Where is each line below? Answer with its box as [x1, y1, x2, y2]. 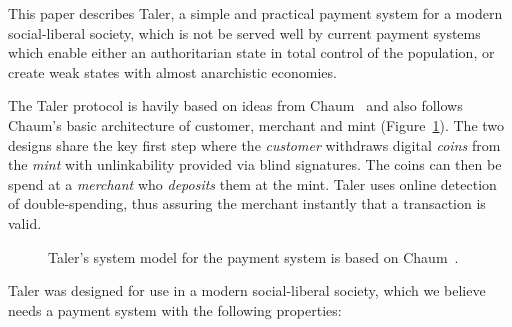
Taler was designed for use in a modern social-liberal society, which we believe [8, 280, 486, 301]
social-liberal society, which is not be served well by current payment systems [8, 22, 481, 43]
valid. [8, 212, 42, 233]
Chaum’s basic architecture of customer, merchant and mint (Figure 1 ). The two [8, 114, 505, 135]
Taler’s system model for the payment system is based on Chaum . [48, 246, 459, 267]
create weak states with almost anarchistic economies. [8, 61, 337, 82]
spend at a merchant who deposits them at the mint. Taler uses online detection [8, 173, 497, 194]
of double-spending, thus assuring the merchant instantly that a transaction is [8, 193, 486, 214]
